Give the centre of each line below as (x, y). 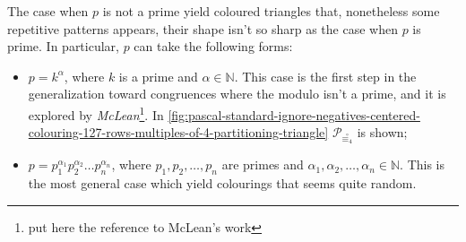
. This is (423, 164)
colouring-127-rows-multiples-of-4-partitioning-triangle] (178, 132)
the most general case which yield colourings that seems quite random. (222, 183)
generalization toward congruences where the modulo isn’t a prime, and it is (237, 94)
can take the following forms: (213, 46)
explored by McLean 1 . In (96, 113)
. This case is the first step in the (325, 76)
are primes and (263, 164)
